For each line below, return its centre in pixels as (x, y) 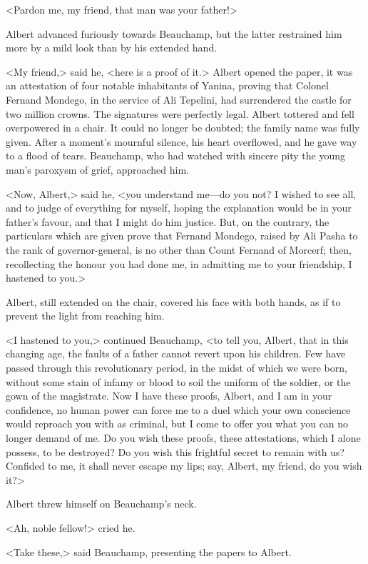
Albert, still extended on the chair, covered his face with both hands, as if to (173, 301)
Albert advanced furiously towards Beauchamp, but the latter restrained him (174, 33)
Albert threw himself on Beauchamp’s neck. (101, 504)
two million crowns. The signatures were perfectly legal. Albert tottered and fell (180, 113)
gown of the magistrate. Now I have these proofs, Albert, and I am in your (169, 396)
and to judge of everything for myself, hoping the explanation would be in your (179, 208)
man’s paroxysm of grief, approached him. (97, 169)
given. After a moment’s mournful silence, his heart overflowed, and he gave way (182, 141)
